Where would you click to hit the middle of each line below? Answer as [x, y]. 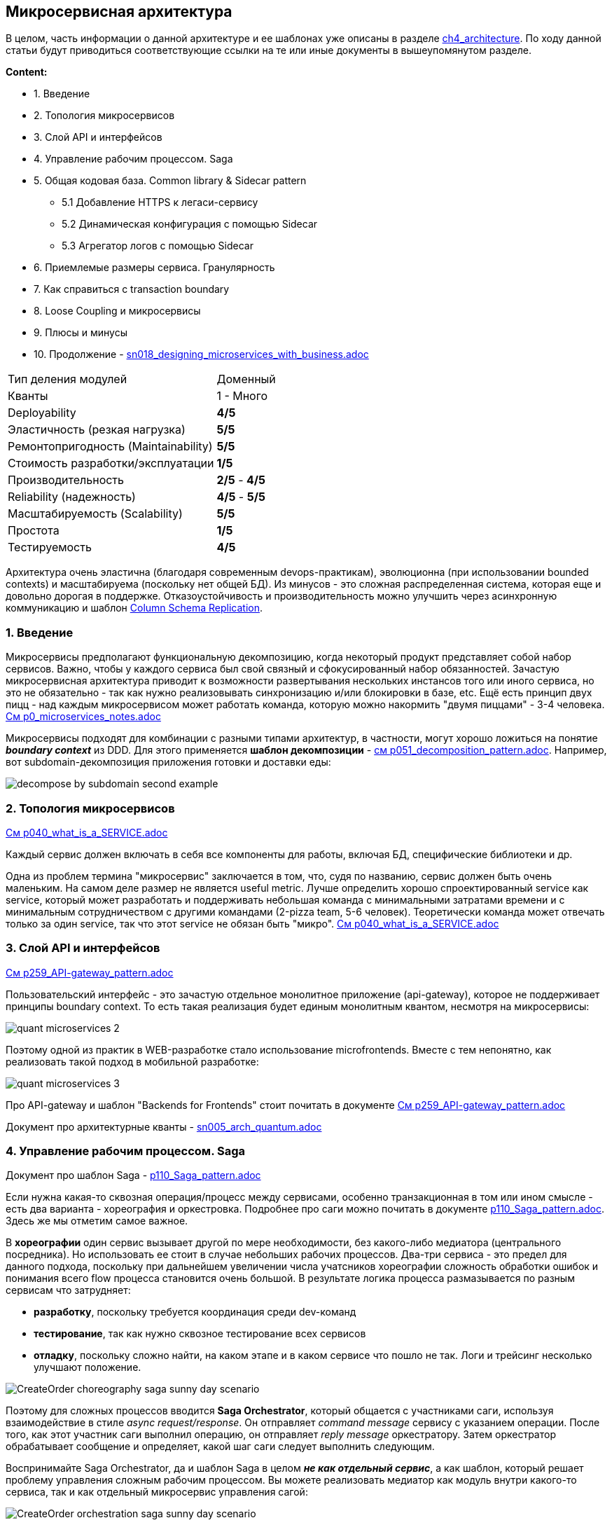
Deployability [42, 413]
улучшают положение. [88, 1367]
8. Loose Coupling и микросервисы [117, 311]
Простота [34, 531]
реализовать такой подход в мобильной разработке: [132, 1061]
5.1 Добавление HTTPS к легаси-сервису [160, 202]
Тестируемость [50, 547]
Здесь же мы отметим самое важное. [97, 1221]
